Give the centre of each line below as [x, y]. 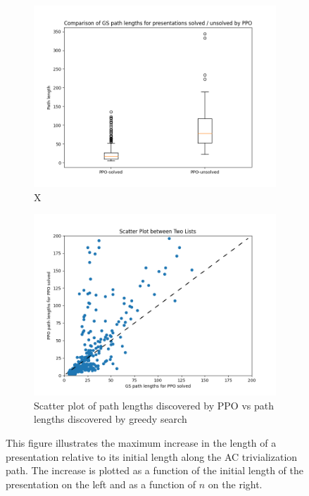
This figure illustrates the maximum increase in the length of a [141, 442]
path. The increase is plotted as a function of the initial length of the [155, 470]
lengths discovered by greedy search [111, 419]
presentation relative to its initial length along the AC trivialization [152, 456]
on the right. [235, 484]
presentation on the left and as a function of [101, 484]
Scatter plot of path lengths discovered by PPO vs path [154, 405]
